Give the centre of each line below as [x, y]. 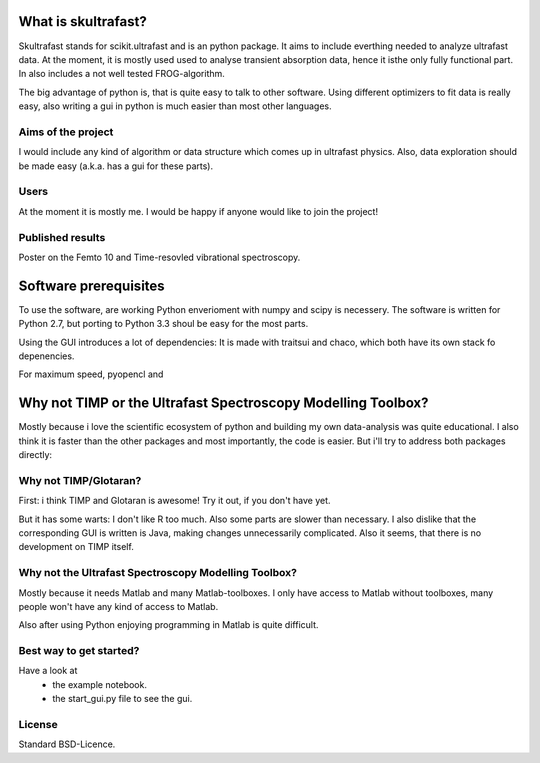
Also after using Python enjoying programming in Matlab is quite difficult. [168, 625]
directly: [35, 455]
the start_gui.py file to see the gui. [122, 699]
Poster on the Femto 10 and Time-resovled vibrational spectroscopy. [159, 257]
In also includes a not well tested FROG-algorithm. [121, 74]
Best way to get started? [79, 651]
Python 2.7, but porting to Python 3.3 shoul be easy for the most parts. [163, 324]
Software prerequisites [91, 285]
